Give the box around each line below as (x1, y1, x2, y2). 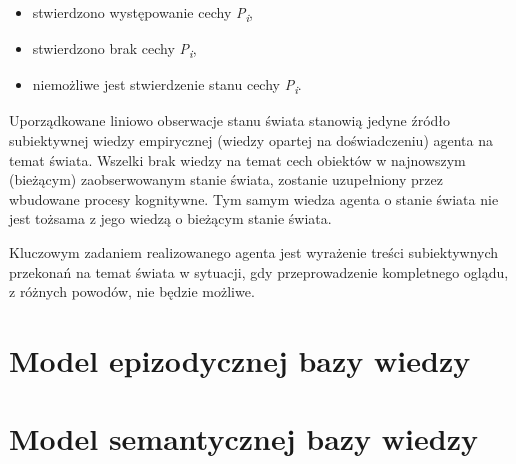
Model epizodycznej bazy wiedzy (9, 339, 471, 380)
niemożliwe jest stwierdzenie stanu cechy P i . (32, 74, 302, 98)
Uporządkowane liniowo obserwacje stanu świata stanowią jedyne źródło (9, 110, 451, 131)
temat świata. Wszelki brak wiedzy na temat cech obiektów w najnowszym (9, 149, 466, 170)
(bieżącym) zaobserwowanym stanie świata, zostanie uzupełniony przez (9, 169, 443, 190)
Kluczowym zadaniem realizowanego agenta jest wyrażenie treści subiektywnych (9, 241, 499, 262)
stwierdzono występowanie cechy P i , (32, 2, 253, 25)
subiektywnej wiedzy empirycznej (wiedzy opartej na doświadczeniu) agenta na (9, 129, 494, 150)
